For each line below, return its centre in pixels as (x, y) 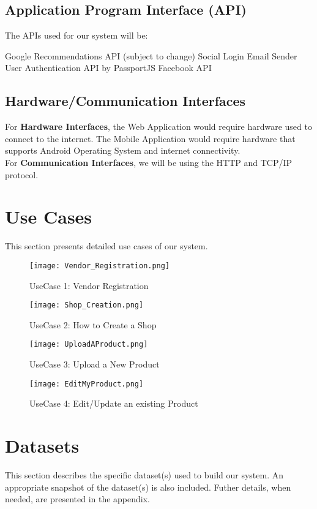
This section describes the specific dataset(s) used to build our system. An (144, 475)
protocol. (22, 174)
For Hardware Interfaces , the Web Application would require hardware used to (158, 126)
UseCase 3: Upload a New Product (95, 364)
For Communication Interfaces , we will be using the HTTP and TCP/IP (148, 162)
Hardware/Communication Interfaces (125, 101)
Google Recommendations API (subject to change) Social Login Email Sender (151, 55)
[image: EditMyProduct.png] (87, 384)
